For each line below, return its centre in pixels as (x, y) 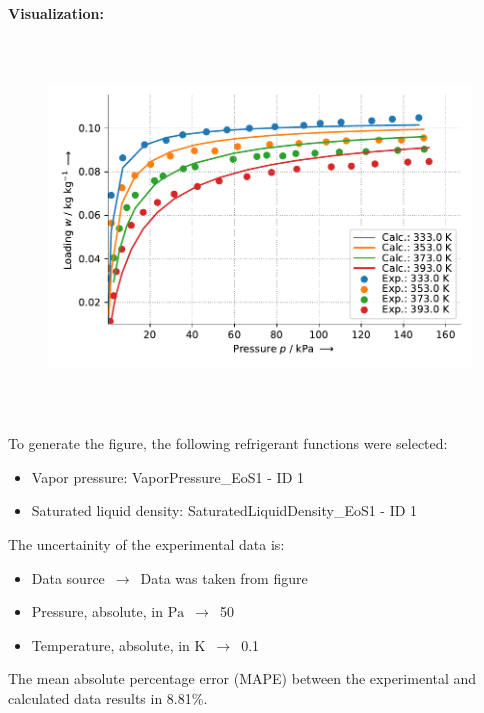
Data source (68, 577)
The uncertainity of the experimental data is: (146, 543)
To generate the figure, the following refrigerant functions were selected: (228, 443)
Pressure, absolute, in (97, 611)
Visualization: (56, 13)
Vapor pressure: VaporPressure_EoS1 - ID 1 (167, 476)
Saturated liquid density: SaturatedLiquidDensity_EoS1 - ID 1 (224, 510)
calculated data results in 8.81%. (108, 697)
